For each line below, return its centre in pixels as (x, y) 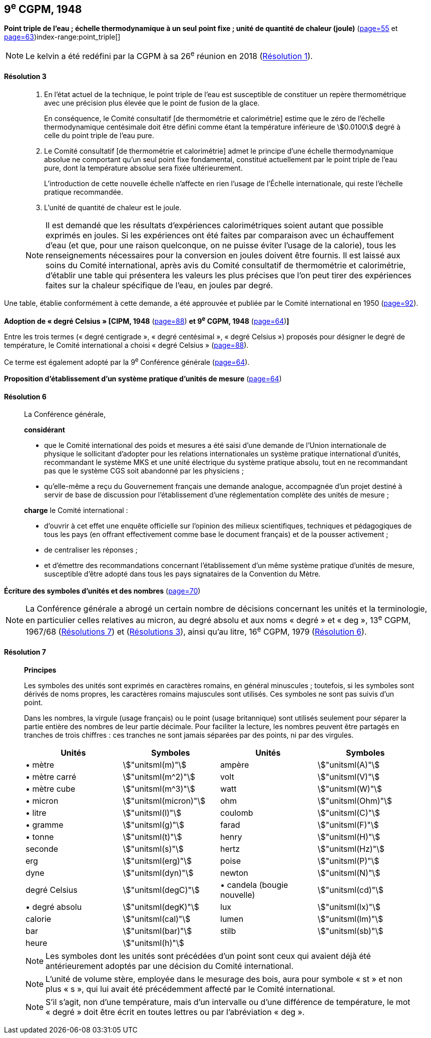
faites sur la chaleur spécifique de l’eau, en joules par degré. (159, 285)
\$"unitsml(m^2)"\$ (159, 776)
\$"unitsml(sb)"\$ (350, 931)
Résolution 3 (25, 77)
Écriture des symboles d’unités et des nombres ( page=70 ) (102, 591)
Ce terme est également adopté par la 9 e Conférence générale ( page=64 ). (127, 361)
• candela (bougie (254, 885)
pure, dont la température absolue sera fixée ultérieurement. (143, 168)
